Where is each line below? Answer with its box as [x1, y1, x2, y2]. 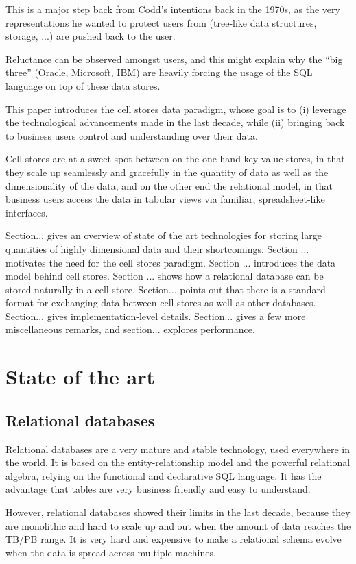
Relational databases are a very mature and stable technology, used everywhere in [5, 441, 350, 456]
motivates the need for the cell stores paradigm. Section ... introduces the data [5, 255, 336, 269]
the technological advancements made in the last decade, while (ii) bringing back [5, 115, 345, 130]
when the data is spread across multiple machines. [5, 545, 216, 559]
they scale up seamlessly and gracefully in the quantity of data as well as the [5, 164, 329, 179]
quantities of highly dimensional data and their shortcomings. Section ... [5, 241, 309, 256]
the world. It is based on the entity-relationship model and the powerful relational [5, 455, 351, 469]
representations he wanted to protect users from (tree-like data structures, [5, 15, 317, 29]
